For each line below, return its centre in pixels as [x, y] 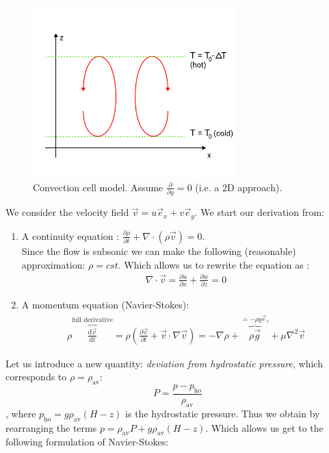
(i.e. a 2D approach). [239, 187]
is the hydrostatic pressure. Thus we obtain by [223, 413]
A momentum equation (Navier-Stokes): [105, 304]
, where [21, 413]
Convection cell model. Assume [98, 187]
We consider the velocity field [67, 212]
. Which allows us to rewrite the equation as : [214, 264]
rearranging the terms [51, 427]
